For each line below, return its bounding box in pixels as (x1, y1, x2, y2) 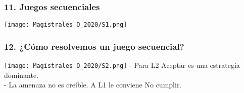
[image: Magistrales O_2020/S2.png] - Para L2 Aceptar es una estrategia (4, 60, 240, 70)
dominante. (4, 69, 39, 80)
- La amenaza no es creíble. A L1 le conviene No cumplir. (4, 79, 182, 90)
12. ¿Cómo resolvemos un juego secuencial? (4, 40, 184, 52)
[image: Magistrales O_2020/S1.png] (4, 21, 127, 29)
